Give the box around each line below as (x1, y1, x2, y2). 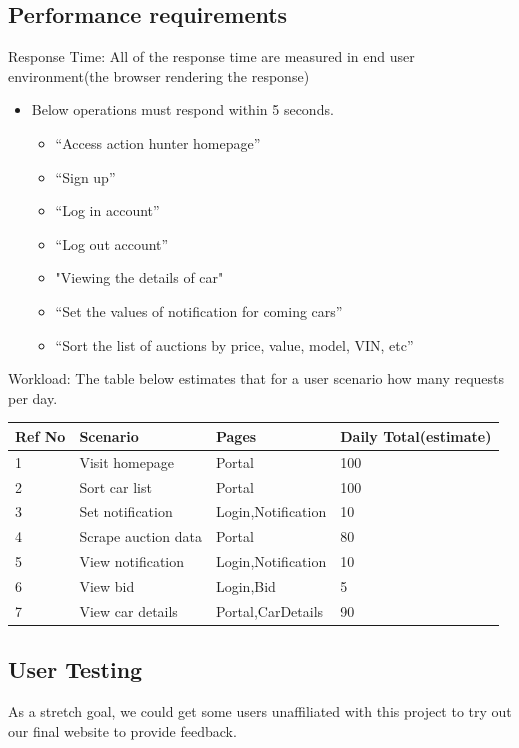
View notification (79, 551, 185, 572)
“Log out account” (55, 233, 169, 254)
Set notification (79, 501, 173, 522)
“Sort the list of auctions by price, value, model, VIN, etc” (55, 334, 414, 355)
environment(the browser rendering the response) (8, 65, 310, 86)
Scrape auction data (79, 526, 202, 547)
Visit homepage (79, 451, 174, 472)
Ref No (15, 425, 66, 446)
